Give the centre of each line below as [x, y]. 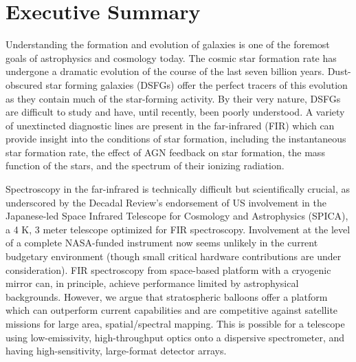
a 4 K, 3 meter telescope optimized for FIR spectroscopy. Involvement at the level [178, 229]
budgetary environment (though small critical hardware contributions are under [174, 256]
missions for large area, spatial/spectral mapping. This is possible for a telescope [175, 323]
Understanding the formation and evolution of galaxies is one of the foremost [168, 44]
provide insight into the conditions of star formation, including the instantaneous [176, 139]
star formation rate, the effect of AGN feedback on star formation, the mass [165, 152]
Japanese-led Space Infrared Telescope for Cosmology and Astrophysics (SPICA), [177, 216]
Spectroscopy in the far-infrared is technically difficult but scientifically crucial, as [178, 189]
